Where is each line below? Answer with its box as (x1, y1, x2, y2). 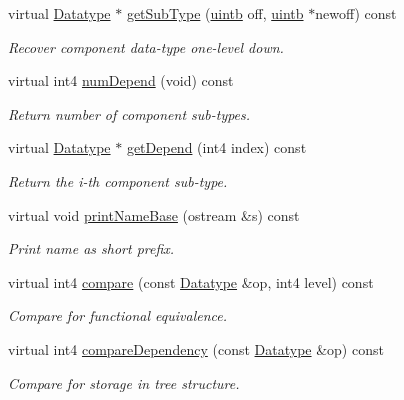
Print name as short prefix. (8, 238, 175, 259)
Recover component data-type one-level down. (8, 36, 284, 57)
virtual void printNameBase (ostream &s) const (8, 204, 300, 225)
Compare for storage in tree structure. (8, 372, 240, 393)
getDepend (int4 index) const (126, 137, 307, 158)
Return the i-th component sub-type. (8, 170, 228, 191)
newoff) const (315, 3, 397, 23)
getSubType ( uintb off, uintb (126, 3, 304, 23)
